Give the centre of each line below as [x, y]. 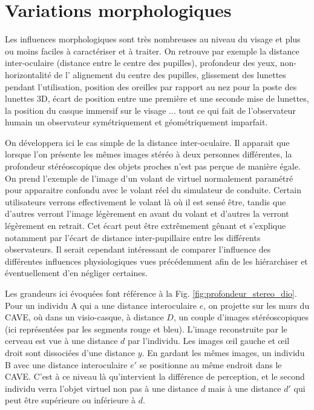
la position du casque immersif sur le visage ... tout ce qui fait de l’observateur [150, 110]
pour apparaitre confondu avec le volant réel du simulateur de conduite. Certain [153, 190]
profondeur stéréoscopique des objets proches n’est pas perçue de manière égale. [153, 166]
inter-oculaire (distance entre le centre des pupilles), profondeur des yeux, [141, 63]
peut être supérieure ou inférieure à [70, 400]
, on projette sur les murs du [257, 305]
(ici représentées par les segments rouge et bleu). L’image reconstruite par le [146, 329]
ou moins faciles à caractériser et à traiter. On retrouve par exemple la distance [152, 51]
